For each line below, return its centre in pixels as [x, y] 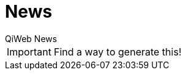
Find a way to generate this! [117, 52]
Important [29, 52]
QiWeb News [31, 38]
